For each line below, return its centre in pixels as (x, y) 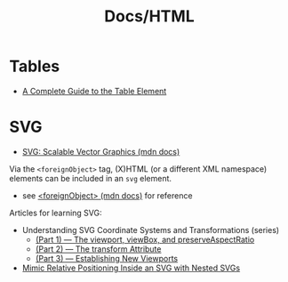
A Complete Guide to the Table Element (94, 91)
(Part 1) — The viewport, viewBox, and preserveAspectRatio (145, 239)
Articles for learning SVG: (56, 213)
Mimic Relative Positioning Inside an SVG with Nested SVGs (131, 268)
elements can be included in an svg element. (90, 178)
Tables (35, 66)
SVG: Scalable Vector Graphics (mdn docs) (101, 151)
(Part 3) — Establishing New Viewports (107, 258)
